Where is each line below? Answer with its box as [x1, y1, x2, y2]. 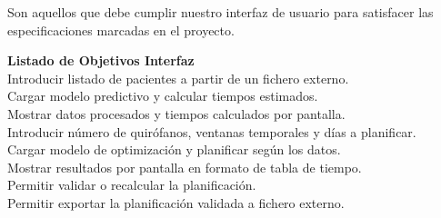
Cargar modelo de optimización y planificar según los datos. [7, 140, 341, 159]
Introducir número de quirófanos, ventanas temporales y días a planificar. [7, 122, 416, 141]
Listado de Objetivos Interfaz [7, 51, 195, 70]
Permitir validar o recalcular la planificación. [7, 175, 256, 194]
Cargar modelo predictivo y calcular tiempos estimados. [7, 86, 318, 105]
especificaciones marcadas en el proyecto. [7, 20, 235, 39]
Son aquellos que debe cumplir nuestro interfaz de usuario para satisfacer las [7, 3, 434, 21]
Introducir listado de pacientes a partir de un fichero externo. [7, 68, 349, 87]
